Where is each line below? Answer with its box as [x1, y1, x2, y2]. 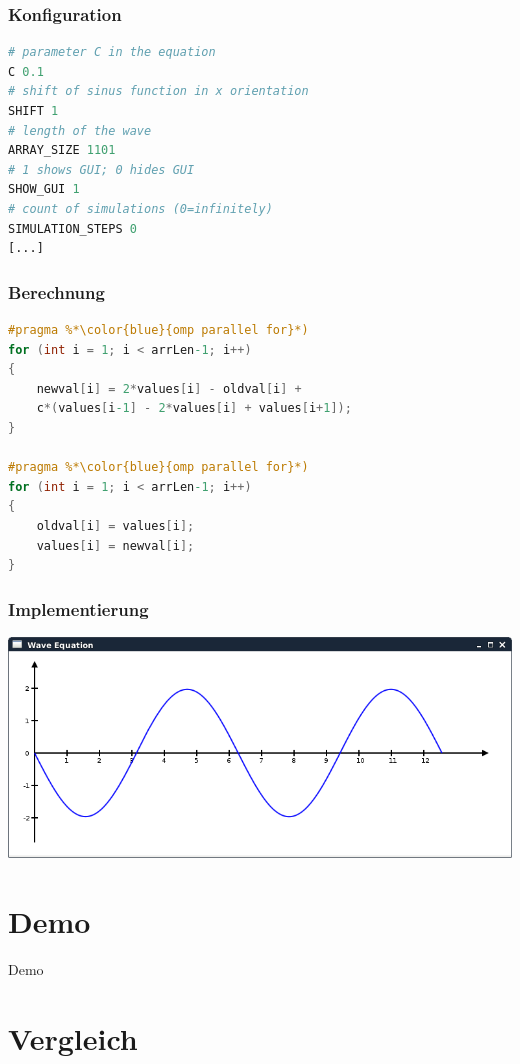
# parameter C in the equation [8, 45, 216, 60]
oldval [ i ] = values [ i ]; [36, 518, 195, 533]
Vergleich [8, 1017, 138, 1058]
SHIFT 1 [8, 104, 59, 118]
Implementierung [8, 596, 149, 621]
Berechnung [8, 279, 105, 304]
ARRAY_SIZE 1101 [8, 143, 116, 158]
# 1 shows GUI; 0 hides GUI [8, 162, 195, 177]
